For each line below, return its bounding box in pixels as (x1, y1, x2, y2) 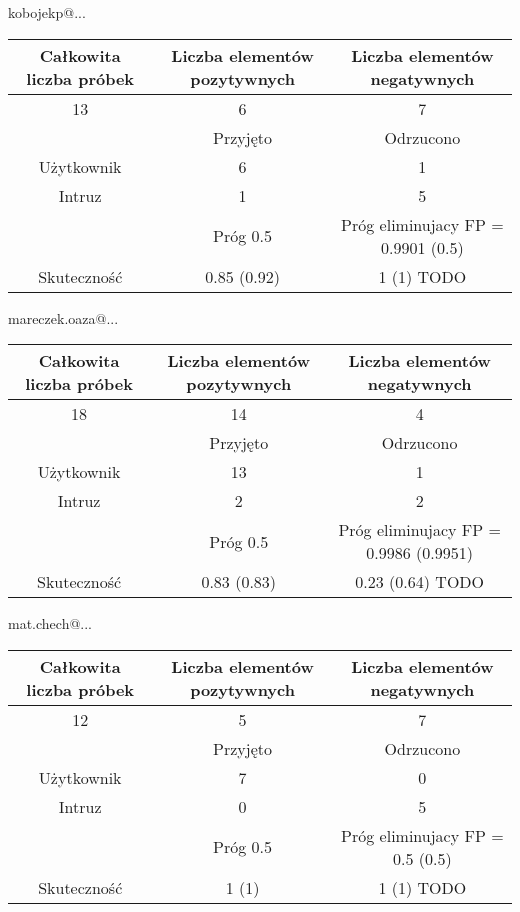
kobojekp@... (8, 2, 86, 22)
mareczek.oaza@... (8, 307, 119, 328)
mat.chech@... (8, 613, 92, 634)
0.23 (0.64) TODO (355, 570, 485, 594)
